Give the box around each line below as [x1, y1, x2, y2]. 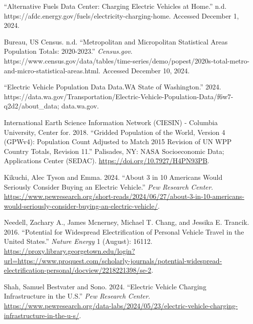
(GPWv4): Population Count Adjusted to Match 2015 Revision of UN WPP [4, 136, 232, 147]
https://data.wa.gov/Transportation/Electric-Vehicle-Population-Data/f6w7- [4, 91, 233, 101]
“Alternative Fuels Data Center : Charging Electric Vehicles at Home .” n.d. [4, 1, 227, 11]
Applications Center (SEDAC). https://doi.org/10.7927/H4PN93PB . [4, 155, 210, 166]
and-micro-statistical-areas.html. [4, 65, 101, 75]
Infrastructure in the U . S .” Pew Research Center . [4, 291, 150, 301]
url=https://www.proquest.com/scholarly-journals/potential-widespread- [4, 255, 222, 265]
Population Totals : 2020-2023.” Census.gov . [4, 46, 133, 56]
